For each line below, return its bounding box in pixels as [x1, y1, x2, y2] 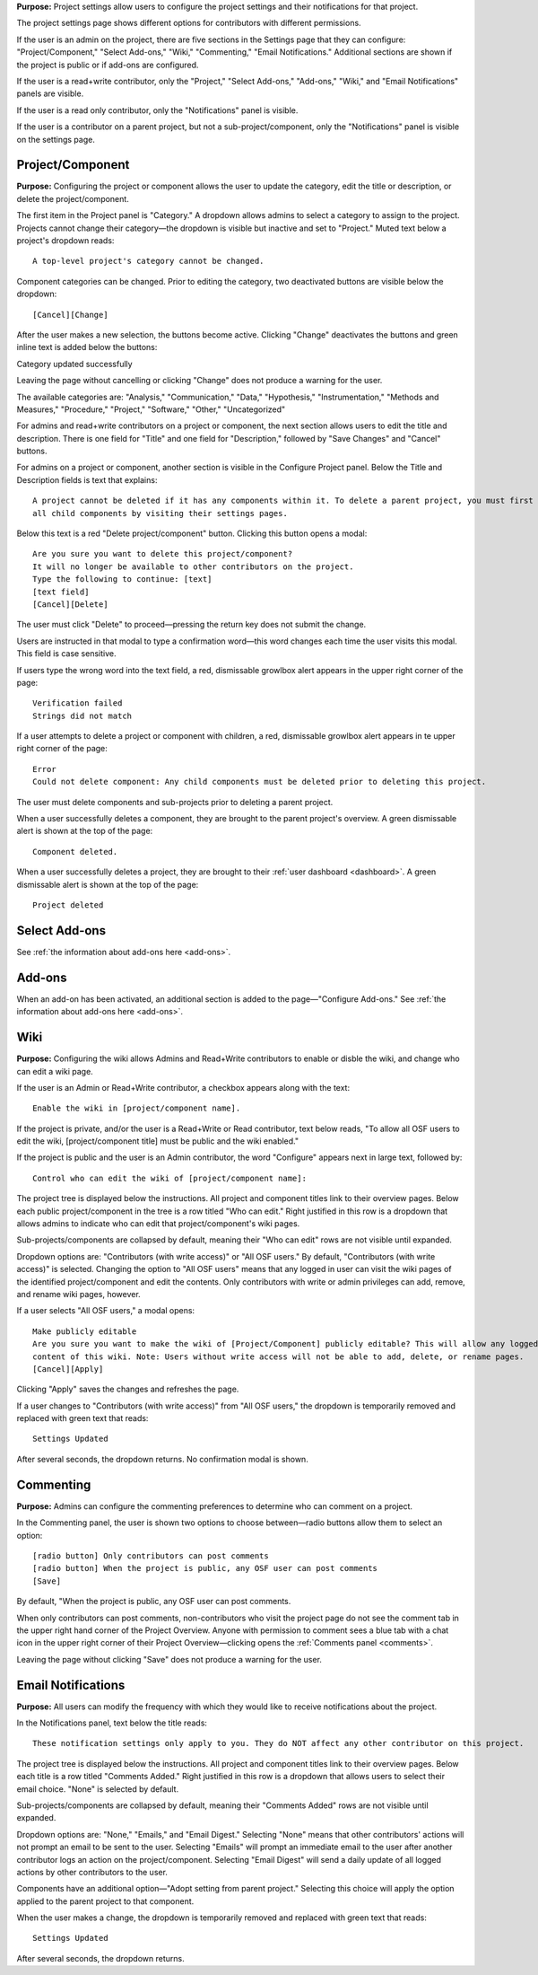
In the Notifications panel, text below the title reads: [16, 1717, 208, 1728]
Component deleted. [32, 847, 118, 856]
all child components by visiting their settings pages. [32, 508, 289, 518]
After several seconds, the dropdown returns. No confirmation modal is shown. [16, 1453, 308, 1464]
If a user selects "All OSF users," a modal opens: [16, 1305, 195, 1316]
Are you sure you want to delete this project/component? [32, 549, 293, 559]
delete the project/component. [16, 193, 129, 204]
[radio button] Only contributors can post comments [32, 1550, 269, 1561]
